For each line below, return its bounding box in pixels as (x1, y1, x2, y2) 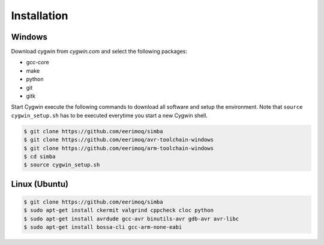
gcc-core (26, 59, 49, 66)
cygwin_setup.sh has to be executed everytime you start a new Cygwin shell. (11, 112, 208, 119)
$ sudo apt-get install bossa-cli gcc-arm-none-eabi (23, 224, 182, 231)
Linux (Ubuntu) (11, 179, 69, 189)
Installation (11, 9, 68, 22)
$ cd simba (23, 153, 56, 160)
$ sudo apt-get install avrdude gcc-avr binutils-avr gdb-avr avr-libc (23, 215, 239, 222)
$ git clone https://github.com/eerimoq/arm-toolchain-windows (23, 145, 214, 151)
